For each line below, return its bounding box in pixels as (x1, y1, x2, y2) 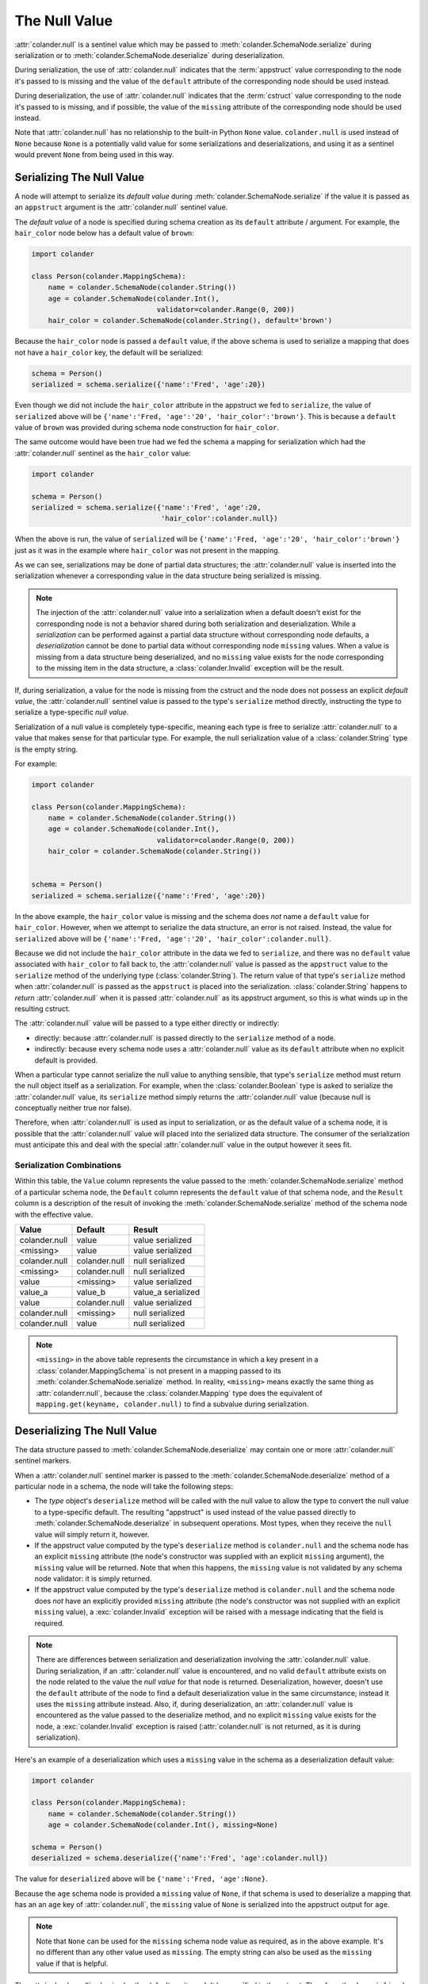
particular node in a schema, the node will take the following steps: (14, 1481, 233, 1491)
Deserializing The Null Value (14, 1424, 158, 1437)
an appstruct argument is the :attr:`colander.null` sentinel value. (14, 202, 228, 212)
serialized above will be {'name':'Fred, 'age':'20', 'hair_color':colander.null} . (14, 933, 331, 944)
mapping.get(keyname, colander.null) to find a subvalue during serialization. (36, 1399, 309, 1409)
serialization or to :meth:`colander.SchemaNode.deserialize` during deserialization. (14, 50, 285, 60)
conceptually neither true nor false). (14, 1103, 132, 1113)
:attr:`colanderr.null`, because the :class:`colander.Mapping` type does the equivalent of (36, 1388, 323, 1398)
